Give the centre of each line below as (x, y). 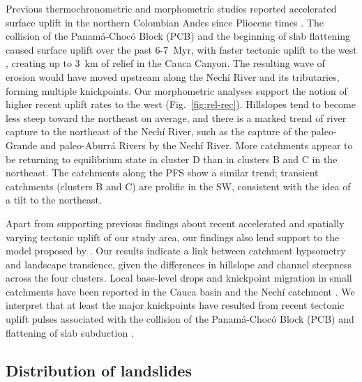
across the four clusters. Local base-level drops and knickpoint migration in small (179, 278)
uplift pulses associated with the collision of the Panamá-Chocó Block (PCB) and (180, 319)
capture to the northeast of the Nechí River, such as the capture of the (157, 131)
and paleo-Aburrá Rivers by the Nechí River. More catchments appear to (196, 145)
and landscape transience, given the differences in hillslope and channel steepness (179, 264)
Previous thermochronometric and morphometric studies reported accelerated (171, 8)
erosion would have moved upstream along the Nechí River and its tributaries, (173, 76)
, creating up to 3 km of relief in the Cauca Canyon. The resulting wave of (165, 63)
